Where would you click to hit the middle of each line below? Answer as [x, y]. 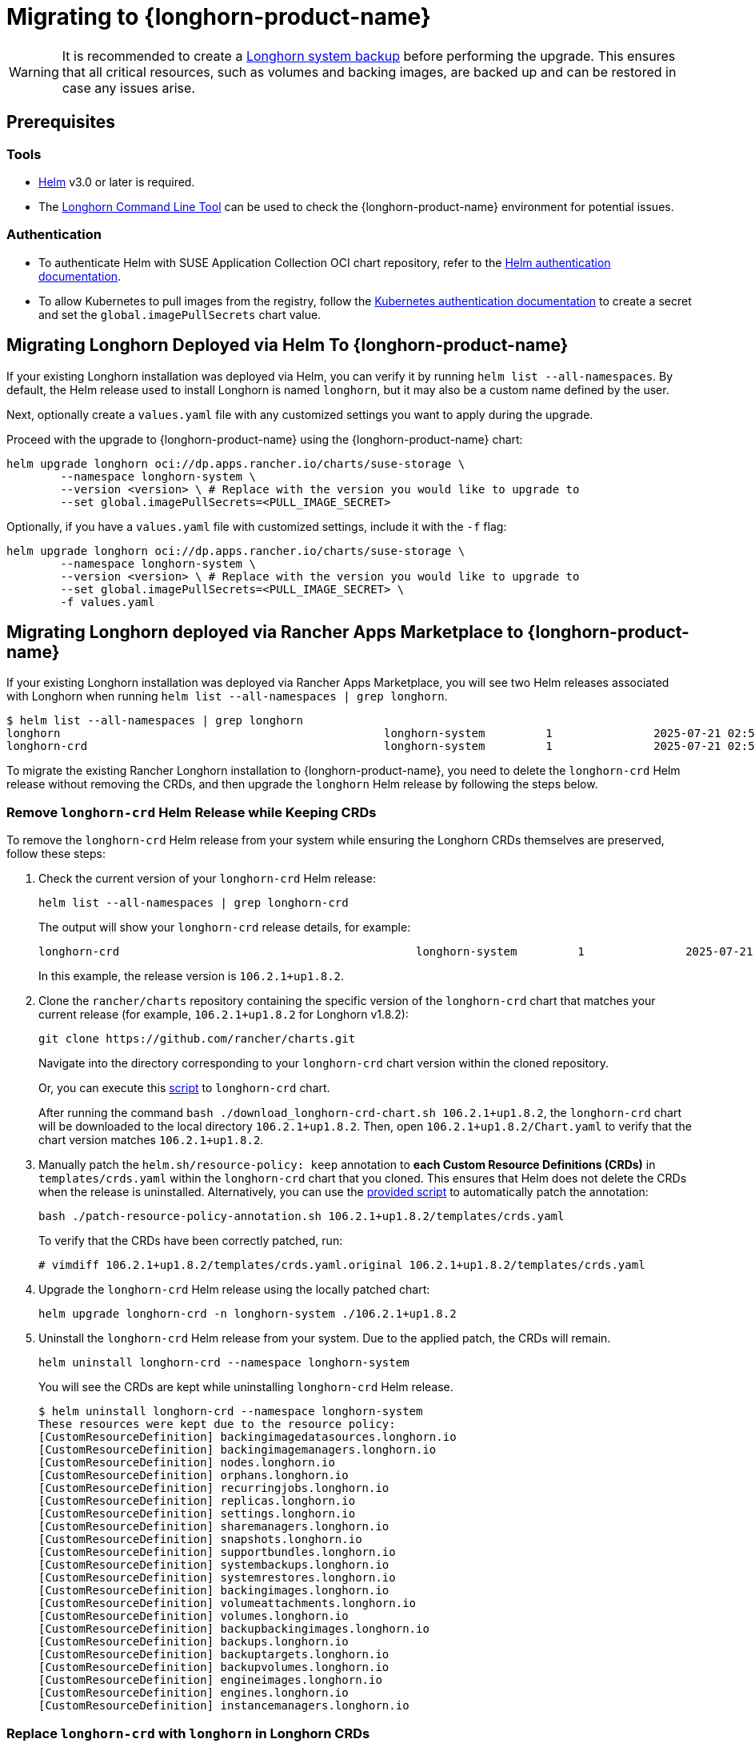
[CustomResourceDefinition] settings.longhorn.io [197, 1514]
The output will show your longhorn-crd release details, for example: [225, 927]
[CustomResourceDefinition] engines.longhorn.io [194, 1693]
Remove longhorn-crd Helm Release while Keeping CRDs [192, 812]
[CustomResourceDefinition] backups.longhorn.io [194, 1642]
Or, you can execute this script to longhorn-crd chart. [184, 1088]
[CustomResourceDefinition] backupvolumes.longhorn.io [214, 1667]
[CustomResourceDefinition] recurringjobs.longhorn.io [214, 1488]
